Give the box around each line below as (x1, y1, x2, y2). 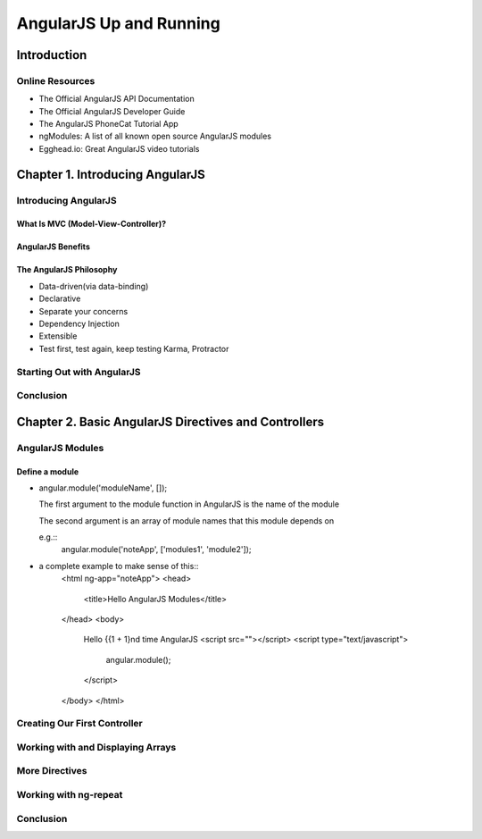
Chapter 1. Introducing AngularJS (16, 166, 205, 182)
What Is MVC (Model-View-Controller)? (16, 219, 167, 230)
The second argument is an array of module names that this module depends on (38, 515, 335, 526)
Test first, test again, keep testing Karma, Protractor (38, 343, 229, 354)
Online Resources (16, 74, 96, 87)
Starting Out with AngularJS (16, 365, 142, 378)
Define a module (16, 466, 79, 477)
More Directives (16, 765, 87, 777)
